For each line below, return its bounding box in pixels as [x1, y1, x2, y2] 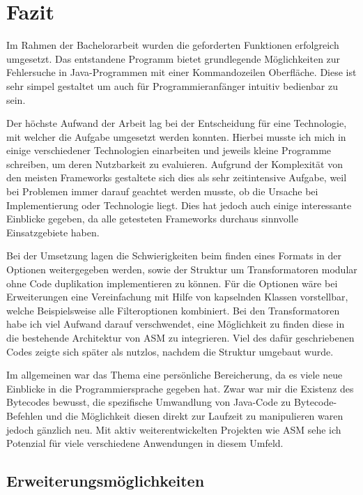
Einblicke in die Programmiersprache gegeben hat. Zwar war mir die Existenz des [6, 381, 354, 395]
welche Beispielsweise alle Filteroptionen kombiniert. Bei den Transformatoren [6, 303, 340, 317]
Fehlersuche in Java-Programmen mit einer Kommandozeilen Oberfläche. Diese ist [6, 65, 357, 79]
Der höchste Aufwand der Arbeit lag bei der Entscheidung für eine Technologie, [6, 116, 347, 130]
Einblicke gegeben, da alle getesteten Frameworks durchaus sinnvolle [6, 211, 298, 226]
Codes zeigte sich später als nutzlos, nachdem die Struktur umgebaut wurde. [6, 344, 334, 358]
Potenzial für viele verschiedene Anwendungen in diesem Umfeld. [6, 436, 284, 450]
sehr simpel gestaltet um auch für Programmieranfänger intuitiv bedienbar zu [6, 78, 338, 93]
